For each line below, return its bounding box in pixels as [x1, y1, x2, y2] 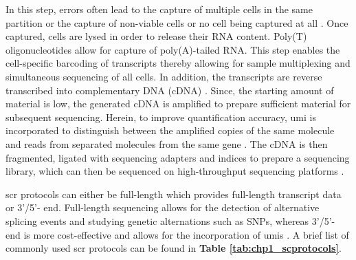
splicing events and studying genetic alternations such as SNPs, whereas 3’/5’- [5, 213, 335, 228]
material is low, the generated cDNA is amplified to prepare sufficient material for [5, 96, 351, 111]
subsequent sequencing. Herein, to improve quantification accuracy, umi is [5, 109, 316, 124]
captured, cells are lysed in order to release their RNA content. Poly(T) [5, 29, 307, 43]
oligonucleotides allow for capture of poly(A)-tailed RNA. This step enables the [5, 42, 340, 56]
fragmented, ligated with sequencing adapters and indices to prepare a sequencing [5, 150, 350, 164]
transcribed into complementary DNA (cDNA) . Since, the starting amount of [5, 83, 334, 97]
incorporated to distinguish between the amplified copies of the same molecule [5, 123, 335, 138]
